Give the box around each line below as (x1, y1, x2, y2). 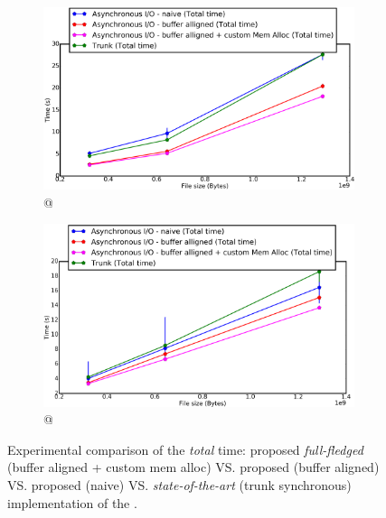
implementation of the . (7, 493, 137, 512)
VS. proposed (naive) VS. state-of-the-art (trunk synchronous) (7, 476, 352, 495)
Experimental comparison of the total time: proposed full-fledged (7, 439, 363, 458)
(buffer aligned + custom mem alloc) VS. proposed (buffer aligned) (7, 458, 380, 476)
